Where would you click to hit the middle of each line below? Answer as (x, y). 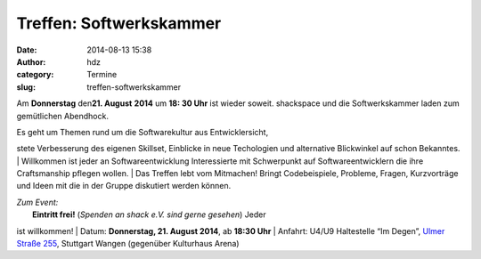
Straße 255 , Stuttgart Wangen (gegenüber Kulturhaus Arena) (128, 244)
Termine (102, 75)
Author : (31, 61)
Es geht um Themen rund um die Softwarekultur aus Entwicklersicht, (143, 132)
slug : (26, 87)
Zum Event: (37, 202)
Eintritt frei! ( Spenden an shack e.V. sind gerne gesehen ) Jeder (149, 214)
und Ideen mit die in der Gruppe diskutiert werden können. (124, 186)
